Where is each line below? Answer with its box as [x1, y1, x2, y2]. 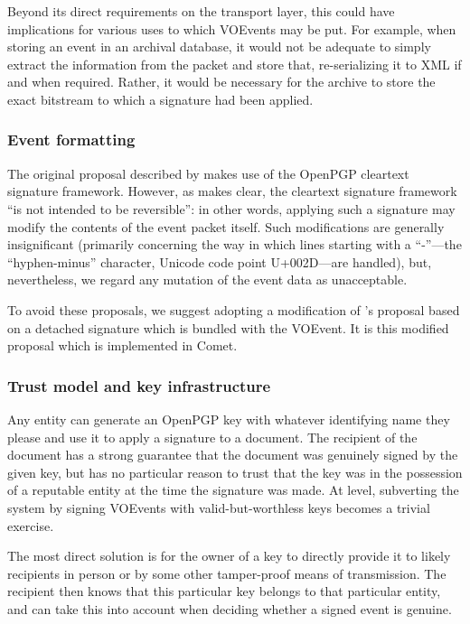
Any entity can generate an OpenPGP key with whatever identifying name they [7, 409, 450, 428]
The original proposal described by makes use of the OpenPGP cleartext [7, 163, 409, 182]
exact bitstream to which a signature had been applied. [7, 89, 314, 108]
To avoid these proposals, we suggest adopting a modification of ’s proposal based [7, 300, 460, 319]
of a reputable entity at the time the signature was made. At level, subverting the [7, 480, 459, 499]
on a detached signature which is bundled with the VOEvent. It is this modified [7, 318, 449, 337]
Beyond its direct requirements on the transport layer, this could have [7, 2, 395, 20]
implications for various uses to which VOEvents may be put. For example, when [7, 19, 456, 38]
